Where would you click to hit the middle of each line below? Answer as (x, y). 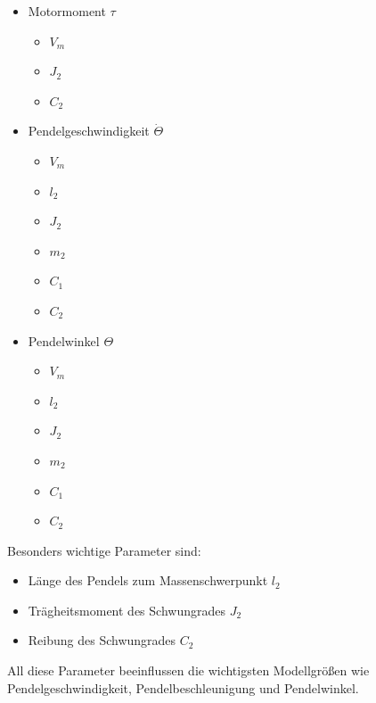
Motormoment (67, 11)
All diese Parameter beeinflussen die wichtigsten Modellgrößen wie (188, 670)
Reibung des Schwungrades (102, 640)
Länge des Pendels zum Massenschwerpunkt (148, 580)
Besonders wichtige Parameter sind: (104, 550)
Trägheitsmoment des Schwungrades (127, 610)
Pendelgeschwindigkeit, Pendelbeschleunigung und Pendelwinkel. (183, 687)
